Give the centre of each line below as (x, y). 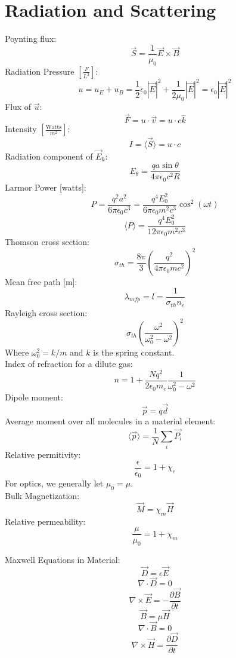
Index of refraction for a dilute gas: (69, 364)
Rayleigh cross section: (46, 312)
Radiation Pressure (40, 71)
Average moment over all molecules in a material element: (110, 420)
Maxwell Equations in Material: (63, 560)
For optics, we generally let (54, 483)
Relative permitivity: (43, 455)
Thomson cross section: (47, 242)
